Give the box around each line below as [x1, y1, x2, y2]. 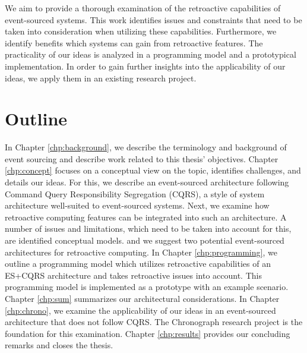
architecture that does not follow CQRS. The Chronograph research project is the [5, 316, 303, 328]
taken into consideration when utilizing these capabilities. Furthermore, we [5, 25, 277, 37]
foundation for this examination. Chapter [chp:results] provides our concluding [5, 327, 290, 339]
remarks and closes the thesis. [5, 339, 113, 351]
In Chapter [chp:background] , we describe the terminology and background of [5, 141, 287, 153]
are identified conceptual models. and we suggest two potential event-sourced [5, 234, 284, 247]
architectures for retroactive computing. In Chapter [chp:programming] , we [5, 245, 277, 258]
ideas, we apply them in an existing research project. [5, 71, 197, 84]
